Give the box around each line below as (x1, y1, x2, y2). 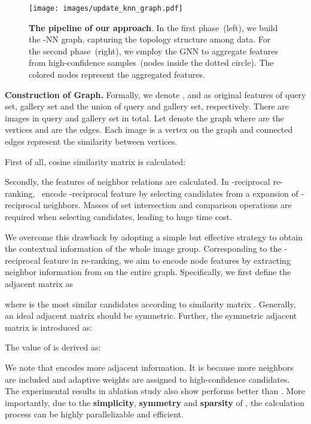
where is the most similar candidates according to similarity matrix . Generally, (5, 297, 296, 310)
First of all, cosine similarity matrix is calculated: (5, 155, 186, 167)
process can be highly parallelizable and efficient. (5, 408, 184, 420)
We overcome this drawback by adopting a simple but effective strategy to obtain (5, 230, 303, 243)
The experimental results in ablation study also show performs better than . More (5, 385, 305, 397)
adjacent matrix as (5, 277, 74, 289)
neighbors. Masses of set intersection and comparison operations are (43, 199, 292, 211)
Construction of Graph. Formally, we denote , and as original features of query (5, 88, 306, 100)
